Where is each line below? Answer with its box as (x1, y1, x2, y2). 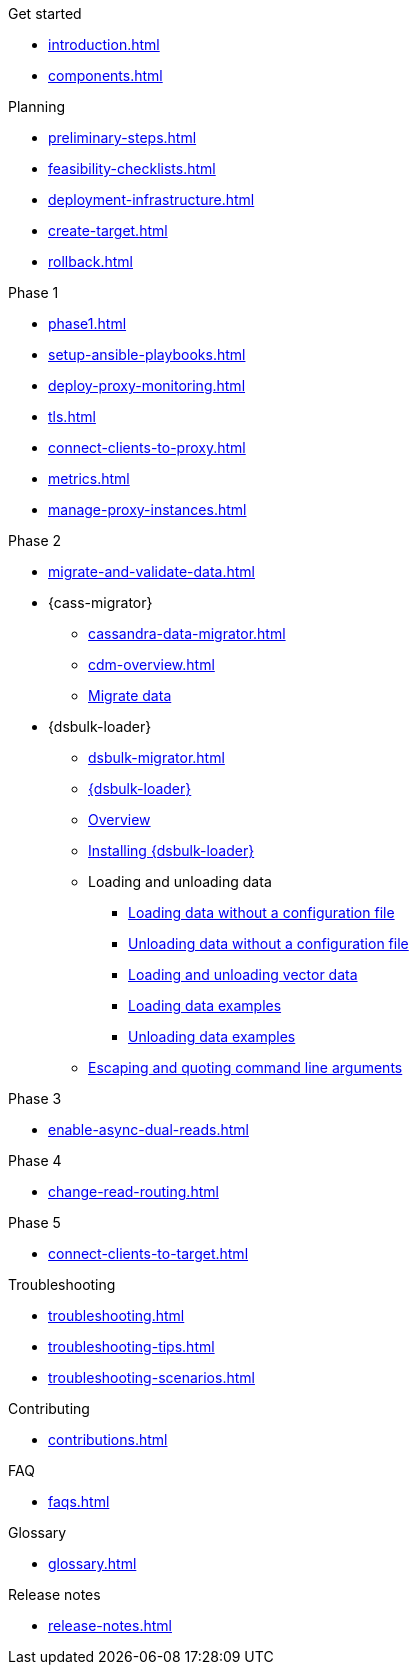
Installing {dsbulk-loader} (88, 842, 255, 859)
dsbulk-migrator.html (88, 749, 225, 766)
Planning (8, 98, 65, 115)
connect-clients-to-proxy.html (48, 439, 246, 456)
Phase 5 (8, 1214, 61, 1231)
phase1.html (48, 315, 127, 332)
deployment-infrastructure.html (48, 191, 255, 208)
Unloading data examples (128, 1028, 296, 1045)
